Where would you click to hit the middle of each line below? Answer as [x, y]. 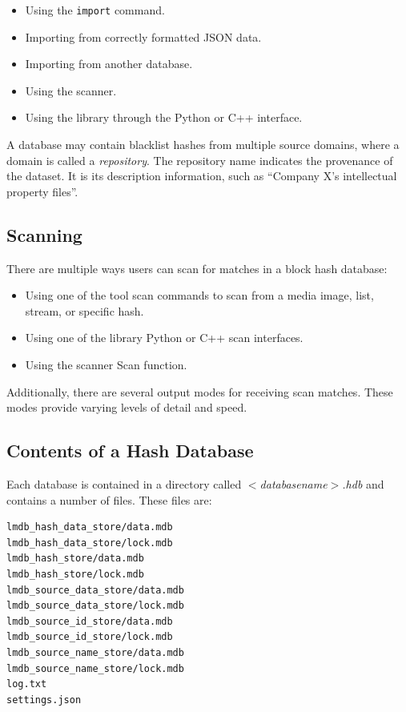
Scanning [44, 234]
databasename [293, 483]
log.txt [27, 684]
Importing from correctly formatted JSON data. [143, 36]
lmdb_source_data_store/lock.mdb [95, 606]
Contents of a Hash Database [130, 451]
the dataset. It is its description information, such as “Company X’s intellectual [202, 176]
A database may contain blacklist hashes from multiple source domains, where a [203, 145]
